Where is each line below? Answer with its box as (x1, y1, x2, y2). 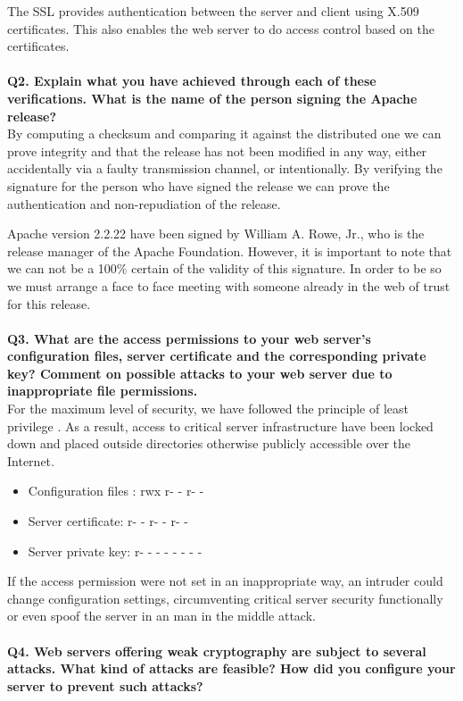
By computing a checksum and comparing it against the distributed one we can (7, 124, 442, 143)
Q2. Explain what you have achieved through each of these (7, 71, 376, 90)
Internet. (7, 451, 54, 470)
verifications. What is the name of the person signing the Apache (7, 88, 418, 107)
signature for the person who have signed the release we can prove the (7, 176, 390, 195)
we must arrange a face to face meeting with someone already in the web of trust (7, 276, 451, 295)
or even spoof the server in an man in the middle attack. (7, 606, 316, 625)
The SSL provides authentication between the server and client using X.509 (7, 2, 419, 20)
